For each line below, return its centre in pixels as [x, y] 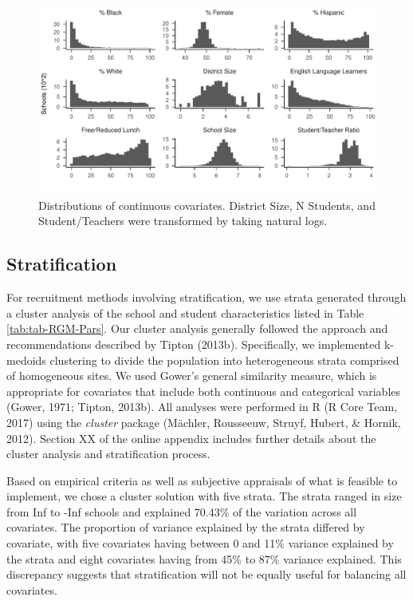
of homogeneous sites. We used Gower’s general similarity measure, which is [192, 376]
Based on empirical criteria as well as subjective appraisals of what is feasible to [202, 480]
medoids [26, 360]
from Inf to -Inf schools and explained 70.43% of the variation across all [182, 511]
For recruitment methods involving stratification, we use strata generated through [206, 297]
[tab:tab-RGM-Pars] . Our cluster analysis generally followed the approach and [197, 328]
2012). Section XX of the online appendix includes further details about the [191, 438]
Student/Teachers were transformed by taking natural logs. [183, 221]
